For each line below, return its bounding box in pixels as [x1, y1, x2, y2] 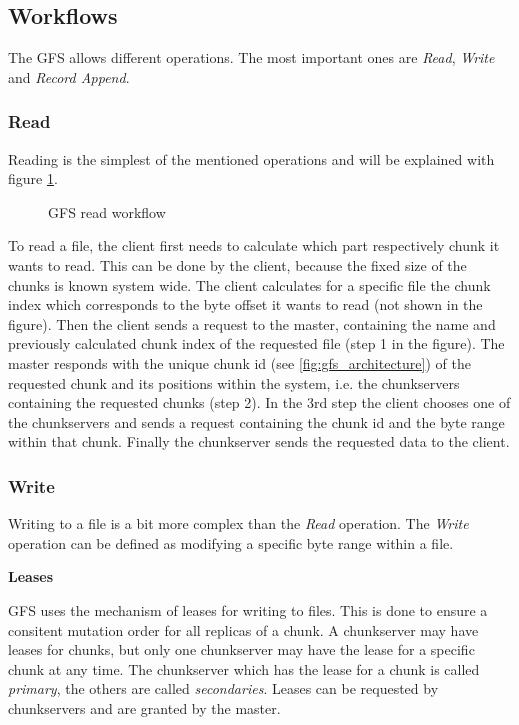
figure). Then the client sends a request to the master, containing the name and [8, 313, 496, 334]
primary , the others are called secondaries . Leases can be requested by [8, 678, 439, 699]
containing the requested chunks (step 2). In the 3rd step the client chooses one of [8, 392, 511, 413]
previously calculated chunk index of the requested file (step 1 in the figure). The [8, 333, 505, 354]
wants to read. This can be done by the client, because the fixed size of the [8, 254, 467, 275]
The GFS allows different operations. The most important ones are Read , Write [8, 47, 495, 68]
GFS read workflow [48, 201, 166, 222]
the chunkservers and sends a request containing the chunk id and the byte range [8, 411, 505, 432]
